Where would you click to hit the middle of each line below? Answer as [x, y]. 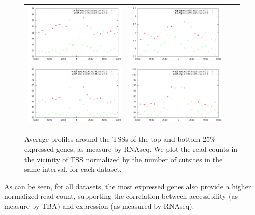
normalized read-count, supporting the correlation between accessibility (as [121, 196]
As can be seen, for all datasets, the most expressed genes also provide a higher [128, 186]
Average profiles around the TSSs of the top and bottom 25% [120, 139]
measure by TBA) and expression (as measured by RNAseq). [99, 206]
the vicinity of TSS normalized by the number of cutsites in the [124, 159]
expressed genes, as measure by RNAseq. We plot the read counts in [131, 149]
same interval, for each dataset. [73, 169]
